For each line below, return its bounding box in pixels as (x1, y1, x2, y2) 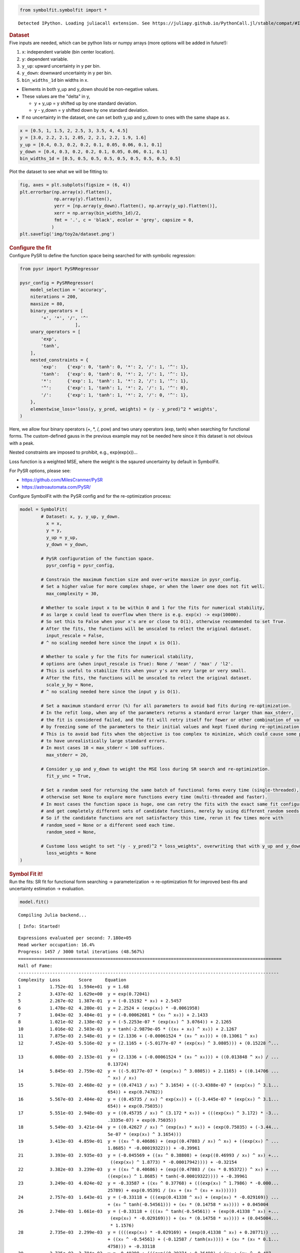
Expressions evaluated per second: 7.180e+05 (18, 935, 132, 941)
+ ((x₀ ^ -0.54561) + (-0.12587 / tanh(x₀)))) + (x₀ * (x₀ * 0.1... (107, 1236, 279, 1242)
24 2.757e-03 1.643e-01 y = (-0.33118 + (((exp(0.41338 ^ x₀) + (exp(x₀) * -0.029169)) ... (18, 1194, 279, 1200)
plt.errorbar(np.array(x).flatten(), (19, 189, 112, 195)
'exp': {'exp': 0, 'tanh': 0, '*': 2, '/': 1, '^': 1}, (40, 364, 189, 370)
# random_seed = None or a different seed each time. (40, 822, 175, 828)
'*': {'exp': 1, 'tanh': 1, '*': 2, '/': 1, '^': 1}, (40, 378, 189, 384)
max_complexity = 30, (45, 590, 99, 596)
